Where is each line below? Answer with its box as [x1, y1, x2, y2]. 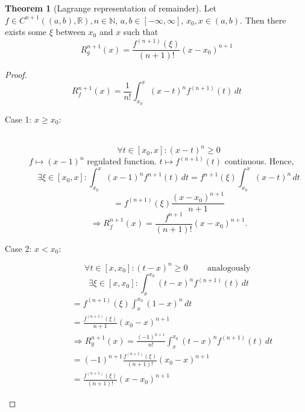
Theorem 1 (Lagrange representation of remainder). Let [5, 2, 216, 14]
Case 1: [5, 112, 32, 125]
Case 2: [5, 242, 32, 254]
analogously [207, 263, 251, 272]
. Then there [240, 13, 286, 26]
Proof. [5, 68, 27, 81]
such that [123, 25, 159, 38]
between [55, 25, 86, 38]
